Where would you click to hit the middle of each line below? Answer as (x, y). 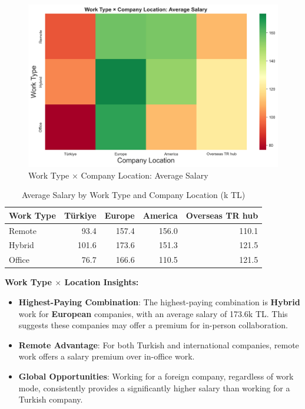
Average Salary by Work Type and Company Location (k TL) (133, 195)
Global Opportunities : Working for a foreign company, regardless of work (156, 376)
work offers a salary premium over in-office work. (107, 356)
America (160, 215)
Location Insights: (102, 282)
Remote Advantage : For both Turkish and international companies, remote (159, 344)
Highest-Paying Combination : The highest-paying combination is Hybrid (159, 301)
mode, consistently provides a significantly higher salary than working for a (154, 387)
